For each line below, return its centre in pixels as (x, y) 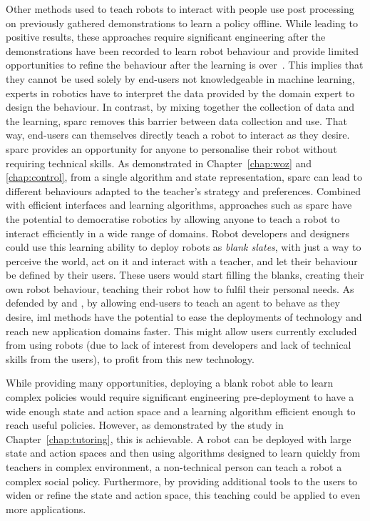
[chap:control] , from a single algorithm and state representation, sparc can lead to (184, 177)
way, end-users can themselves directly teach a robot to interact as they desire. (178, 135)
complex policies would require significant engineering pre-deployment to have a (180, 397)
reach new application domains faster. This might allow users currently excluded (181, 331)
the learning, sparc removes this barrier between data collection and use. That (176, 120)
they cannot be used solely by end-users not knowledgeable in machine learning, (180, 78)
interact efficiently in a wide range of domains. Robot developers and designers (178, 233)
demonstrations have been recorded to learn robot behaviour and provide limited (183, 50)
